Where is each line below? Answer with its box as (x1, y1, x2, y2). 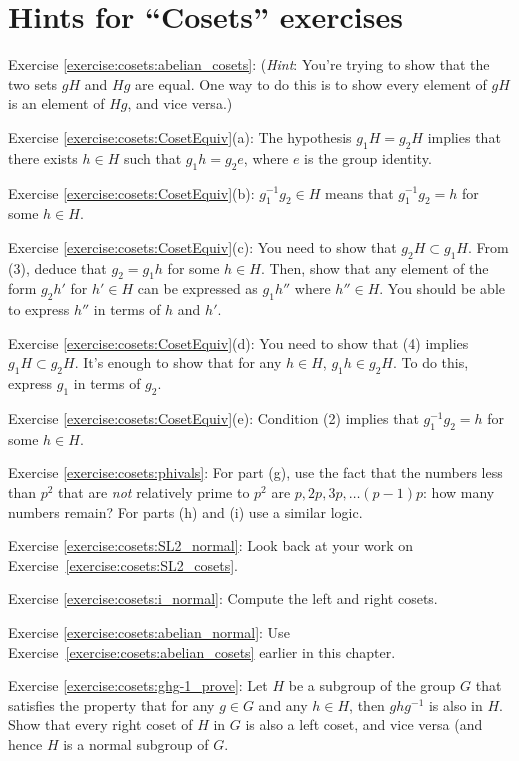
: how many (423, 482, 495, 503)
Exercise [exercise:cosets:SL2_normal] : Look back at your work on (8, 535, 414, 556)
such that (123, 147, 182, 168)
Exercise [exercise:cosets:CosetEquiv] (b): (8, 182, 255, 203)
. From (467, 236, 509, 257)
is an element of (8, 93, 105, 114)
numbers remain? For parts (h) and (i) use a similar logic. (8, 501, 363, 522)
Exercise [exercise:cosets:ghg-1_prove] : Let (8, 675, 268, 696)
